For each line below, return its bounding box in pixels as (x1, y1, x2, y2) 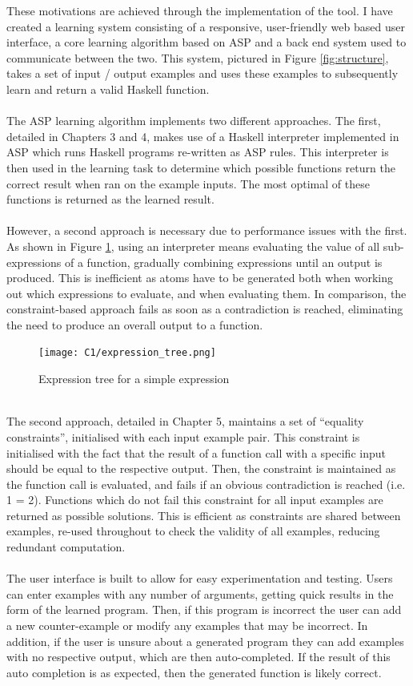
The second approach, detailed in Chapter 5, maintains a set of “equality (6, 413, 364, 430)
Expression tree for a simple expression (38, 370, 230, 387)
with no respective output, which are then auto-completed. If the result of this (6, 648, 391, 665)
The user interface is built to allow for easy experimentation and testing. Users (6, 570, 393, 587)
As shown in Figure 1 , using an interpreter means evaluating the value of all (6, 237, 380, 254)
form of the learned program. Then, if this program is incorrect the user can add (6, 601, 402, 618)
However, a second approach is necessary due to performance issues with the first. (6, 222, 407, 239)
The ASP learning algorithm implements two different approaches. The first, (6, 112, 381, 129)
